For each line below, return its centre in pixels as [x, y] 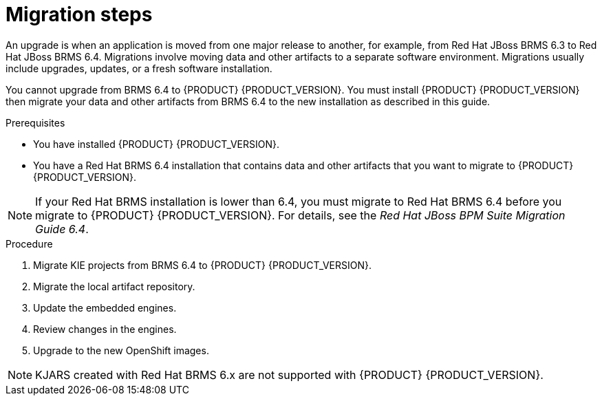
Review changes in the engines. [105, 329]
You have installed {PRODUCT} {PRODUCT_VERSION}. [156, 144]
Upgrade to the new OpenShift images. [121, 350]
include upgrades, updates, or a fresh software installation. [139, 68]
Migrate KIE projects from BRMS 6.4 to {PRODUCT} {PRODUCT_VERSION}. [202, 265]
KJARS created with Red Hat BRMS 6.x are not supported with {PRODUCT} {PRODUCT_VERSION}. [289, 375]
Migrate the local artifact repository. [114, 286]
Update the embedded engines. [105, 307]
